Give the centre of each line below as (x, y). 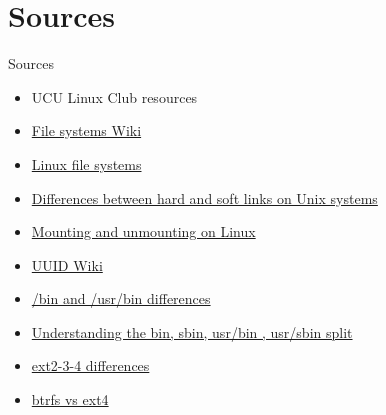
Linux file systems (86, 163)
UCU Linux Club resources (114, 96)
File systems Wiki (86, 130)
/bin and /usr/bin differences (121, 298)
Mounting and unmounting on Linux (143, 231)
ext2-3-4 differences (90, 365)
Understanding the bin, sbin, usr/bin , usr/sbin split (192, 331)
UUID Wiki (67, 264)
